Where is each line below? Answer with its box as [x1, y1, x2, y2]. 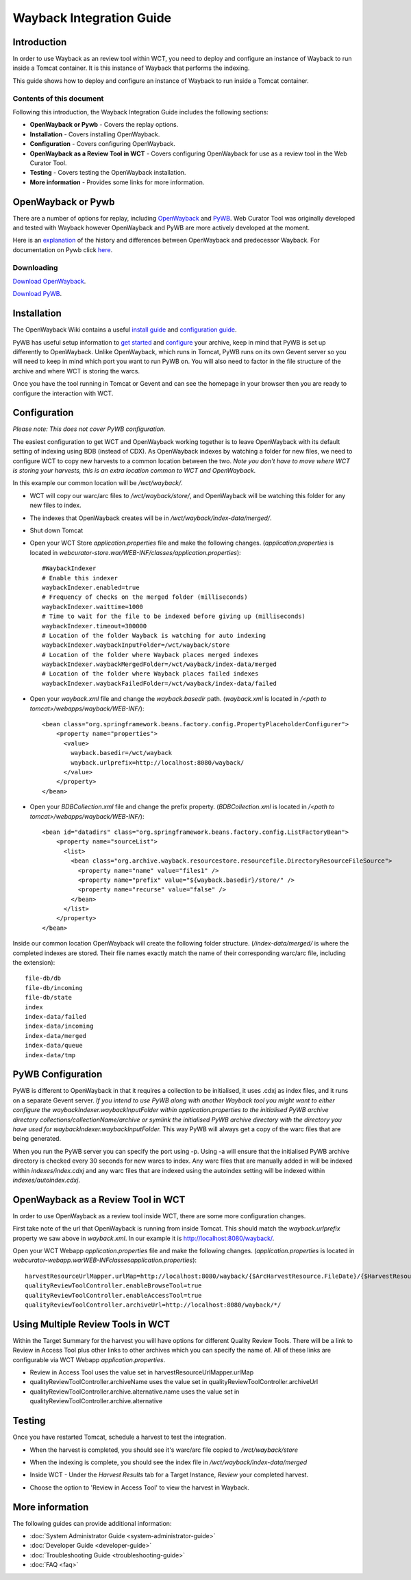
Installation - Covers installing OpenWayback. [29, 130, 160, 138]
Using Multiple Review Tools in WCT [12, 1318, 171, 1330]
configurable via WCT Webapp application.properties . [12, 1355, 166, 1363]
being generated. [12, 1135, 62, 1143]
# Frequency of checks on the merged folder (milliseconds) [42, 593, 248, 601]
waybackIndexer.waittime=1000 [42, 603, 144, 610]
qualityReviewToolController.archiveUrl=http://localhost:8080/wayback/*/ [25, 1300, 282, 1309]
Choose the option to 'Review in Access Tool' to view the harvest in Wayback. [29, 1483, 250, 1492]
